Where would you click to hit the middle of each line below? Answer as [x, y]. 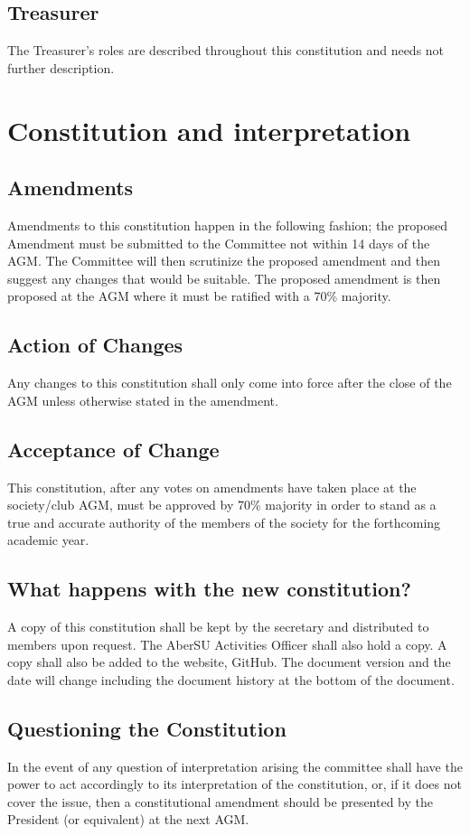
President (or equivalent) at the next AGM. [128, 819]
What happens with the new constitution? [209, 589]
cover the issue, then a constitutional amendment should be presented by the [221, 801]
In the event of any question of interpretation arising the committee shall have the [235, 766]
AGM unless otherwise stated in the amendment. [143, 400]
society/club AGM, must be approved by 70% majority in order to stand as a [222, 505]
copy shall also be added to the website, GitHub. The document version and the [229, 662]
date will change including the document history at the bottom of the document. [231, 679]
